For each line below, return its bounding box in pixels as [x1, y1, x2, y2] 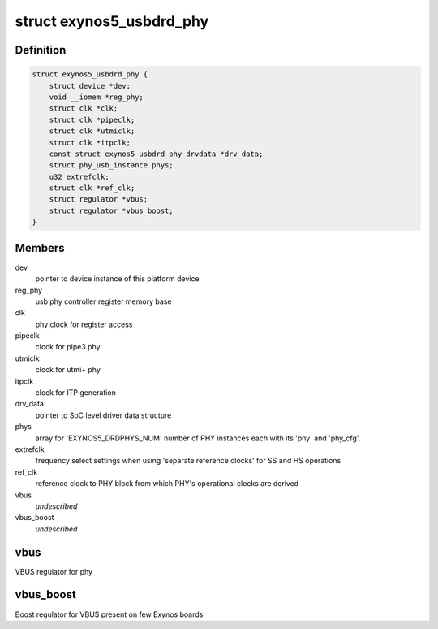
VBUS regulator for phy [15, 566, 93, 576]
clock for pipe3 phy [35, 342, 101, 352]
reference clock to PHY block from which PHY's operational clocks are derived [35, 479, 299, 488]
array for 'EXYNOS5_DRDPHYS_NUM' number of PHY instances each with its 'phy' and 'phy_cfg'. [35, 433, 361, 443]
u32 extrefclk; [49, 171, 109, 181]
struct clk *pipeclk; [49, 115, 135, 124]
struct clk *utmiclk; [49, 127, 135, 136]
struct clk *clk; [49, 104, 118, 113]
